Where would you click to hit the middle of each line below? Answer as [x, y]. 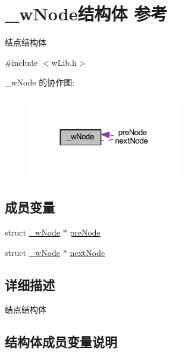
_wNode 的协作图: [40, 82]
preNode [85, 232]
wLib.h [64, 62]
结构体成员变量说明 [61, 342]
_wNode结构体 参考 [86, 13]
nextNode [87, 252]
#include [21, 62]
